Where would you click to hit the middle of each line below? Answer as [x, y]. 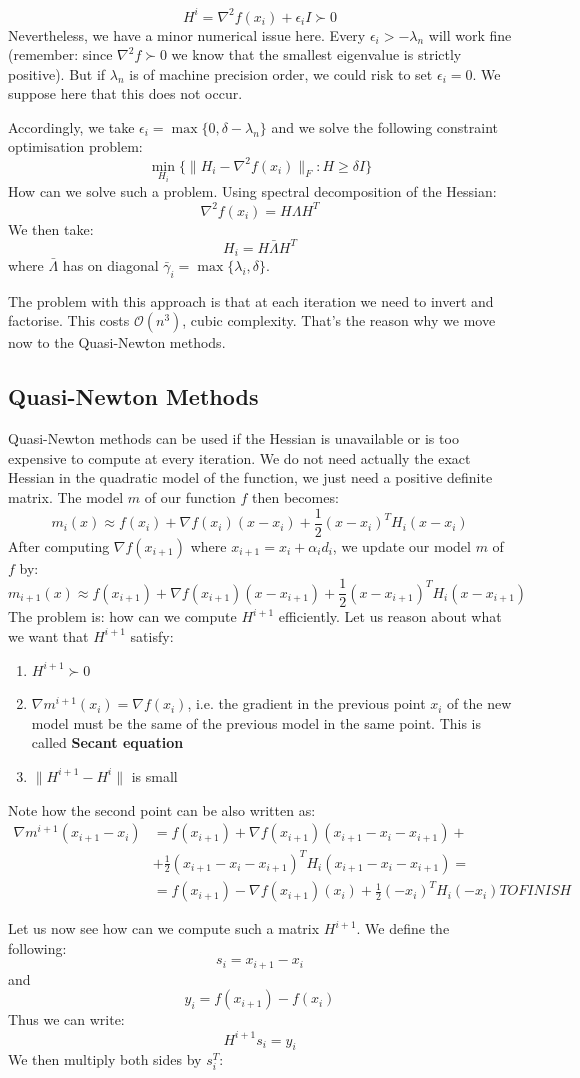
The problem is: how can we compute [122, 616]
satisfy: [152, 635]
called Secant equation [107, 742]
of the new [479, 703]
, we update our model [401, 545]
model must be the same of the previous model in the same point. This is [256, 722]
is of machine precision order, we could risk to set [281, 73]
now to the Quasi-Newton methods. [117, 342]
